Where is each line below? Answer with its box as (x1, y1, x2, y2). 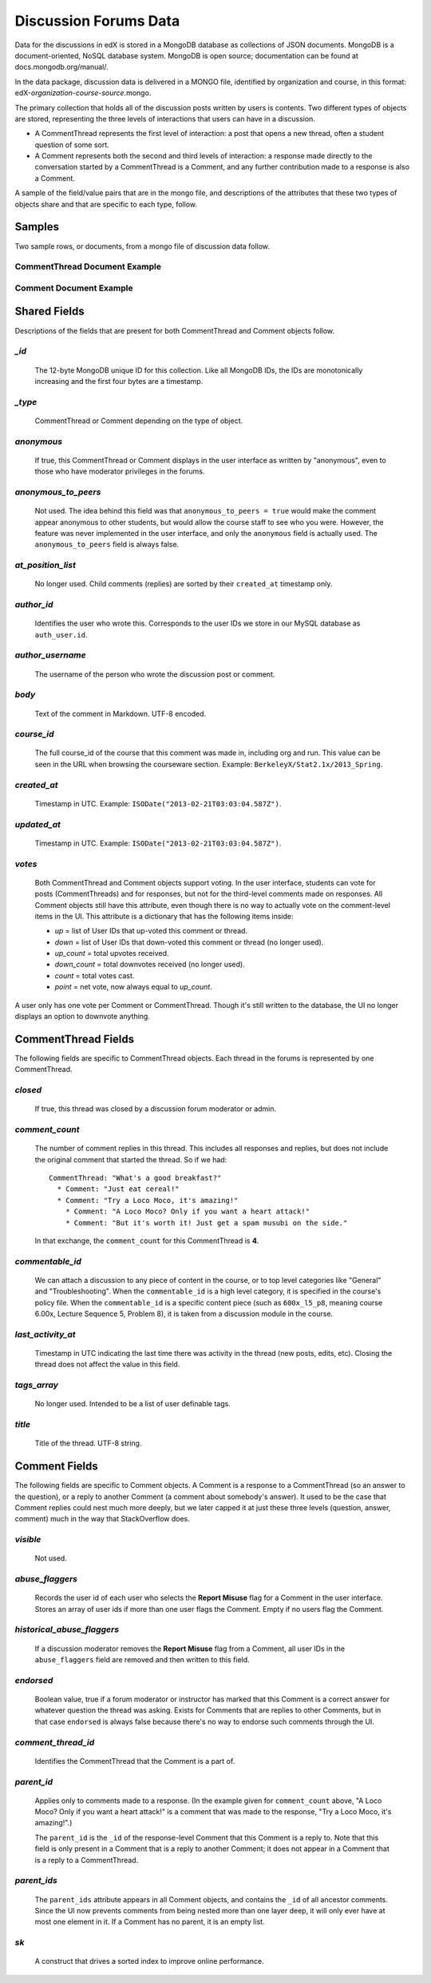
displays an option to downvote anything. (14, 1012, 151, 1021)
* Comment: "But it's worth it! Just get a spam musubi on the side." (65, 1218, 348, 1227)
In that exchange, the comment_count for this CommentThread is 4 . (34, 1236, 259, 1245)
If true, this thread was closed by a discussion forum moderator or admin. (34, 1104, 277, 1113)
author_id (14, 599, 53, 610)
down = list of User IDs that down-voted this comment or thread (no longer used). (54, 937, 324, 947)
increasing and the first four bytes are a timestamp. (34, 376, 204, 386)
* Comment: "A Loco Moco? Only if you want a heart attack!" (65, 1207, 310, 1216)
